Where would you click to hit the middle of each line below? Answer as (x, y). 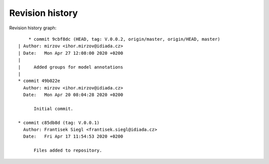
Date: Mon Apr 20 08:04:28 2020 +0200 (73, 95)
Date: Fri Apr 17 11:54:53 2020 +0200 (73, 136)
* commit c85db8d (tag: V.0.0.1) (59, 123)
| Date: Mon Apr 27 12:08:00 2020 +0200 (71, 53)
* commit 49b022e (39, 81)
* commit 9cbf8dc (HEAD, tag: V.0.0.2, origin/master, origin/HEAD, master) (124, 39)
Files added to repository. (68, 151)
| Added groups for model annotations (71, 67)
